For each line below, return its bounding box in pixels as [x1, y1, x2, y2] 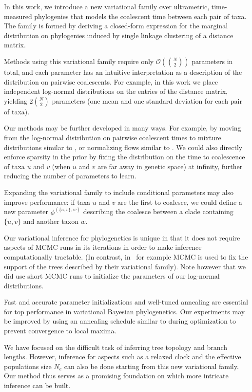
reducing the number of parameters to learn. [4, 171, 136, 181]
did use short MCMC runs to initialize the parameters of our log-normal [4, 271, 220, 281]
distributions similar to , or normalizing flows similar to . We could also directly [4, 142, 243, 152]
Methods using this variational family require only [4, 56, 154, 66]
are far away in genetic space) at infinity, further [97, 161, 243, 171]
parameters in [192, 56, 233, 66]
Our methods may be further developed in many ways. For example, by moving [4, 123, 241, 133]
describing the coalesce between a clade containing [83, 206, 233, 217]
